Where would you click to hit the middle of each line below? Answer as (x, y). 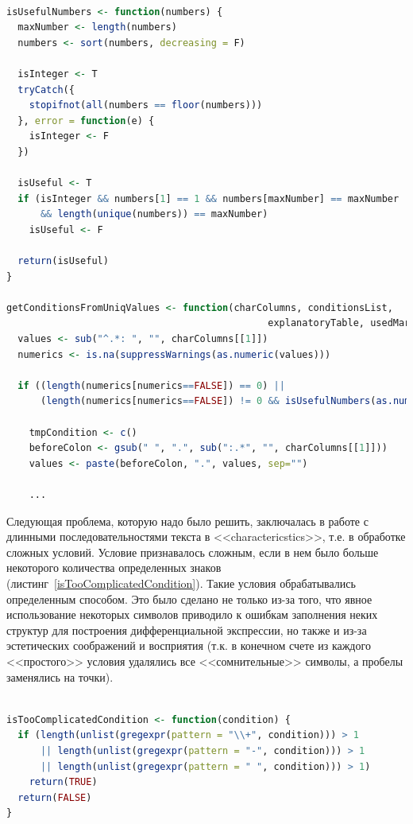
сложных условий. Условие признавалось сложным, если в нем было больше (193, 552)
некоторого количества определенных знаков (114, 567)
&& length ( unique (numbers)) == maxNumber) (154, 214)
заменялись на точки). (60, 676)
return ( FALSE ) (55, 797)
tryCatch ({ (46, 89)
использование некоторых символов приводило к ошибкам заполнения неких (192, 614)
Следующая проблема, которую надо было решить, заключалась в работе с (187, 521)
